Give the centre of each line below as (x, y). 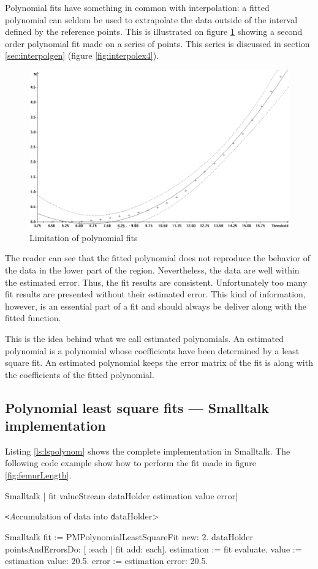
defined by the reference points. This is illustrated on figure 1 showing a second (154, 32)
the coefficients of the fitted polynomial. (80, 374)
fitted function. (33, 318)
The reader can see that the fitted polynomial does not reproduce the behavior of (158, 258)
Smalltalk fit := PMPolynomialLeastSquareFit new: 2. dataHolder (129, 536)
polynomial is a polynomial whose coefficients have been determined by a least (152, 350)
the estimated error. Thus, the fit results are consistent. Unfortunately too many (156, 282)
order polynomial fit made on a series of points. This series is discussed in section (157, 43)
